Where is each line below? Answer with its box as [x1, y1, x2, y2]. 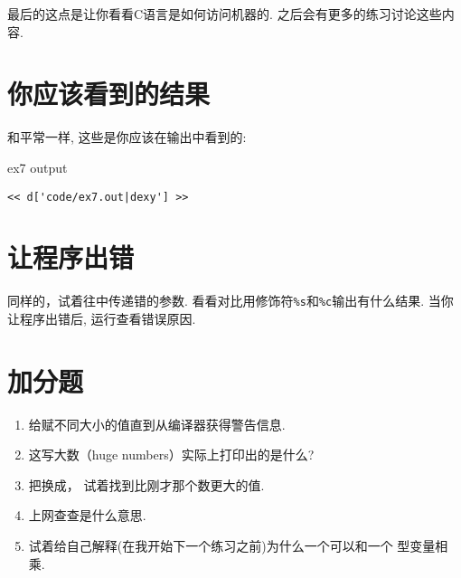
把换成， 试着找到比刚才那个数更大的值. [28, 475, 265, 494]
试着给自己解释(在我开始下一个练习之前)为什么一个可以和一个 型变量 [28, 536, 436, 555]
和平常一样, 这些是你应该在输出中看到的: [7, 128, 247, 147]
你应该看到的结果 [7, 75, 211, 112]
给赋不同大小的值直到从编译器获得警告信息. [28, 414, 286, 433]
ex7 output [7, 157, 68, 176]
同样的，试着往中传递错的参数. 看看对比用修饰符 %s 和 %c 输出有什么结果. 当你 [7, 291, 454, 310]
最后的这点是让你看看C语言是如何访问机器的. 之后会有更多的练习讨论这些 [7, 5, 442, 23]
